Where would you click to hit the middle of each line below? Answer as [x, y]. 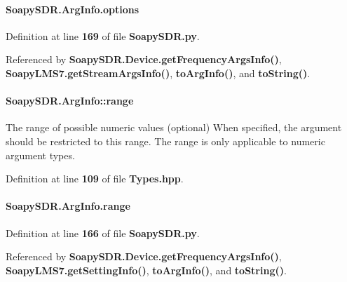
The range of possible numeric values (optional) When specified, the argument [174, 127]
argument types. [40, 155]
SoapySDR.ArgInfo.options [73, 9]
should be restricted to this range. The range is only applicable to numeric [165, 141]
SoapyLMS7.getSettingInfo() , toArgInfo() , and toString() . [146, 270]
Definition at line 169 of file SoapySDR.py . [103, 35]
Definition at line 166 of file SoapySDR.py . [103, 233]
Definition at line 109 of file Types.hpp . [95, 179]
